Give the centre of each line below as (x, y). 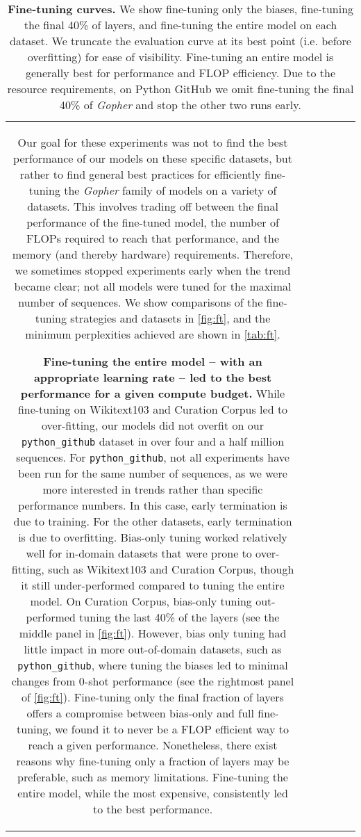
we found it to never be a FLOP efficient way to (172, 729)
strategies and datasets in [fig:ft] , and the (170, 318)
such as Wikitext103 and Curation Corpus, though (171, 569)
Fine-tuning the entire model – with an (153, 361)
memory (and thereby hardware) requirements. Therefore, (153, 254)
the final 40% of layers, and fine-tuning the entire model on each (180, 25)
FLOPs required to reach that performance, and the (153, 238)
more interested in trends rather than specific (153, 489)
